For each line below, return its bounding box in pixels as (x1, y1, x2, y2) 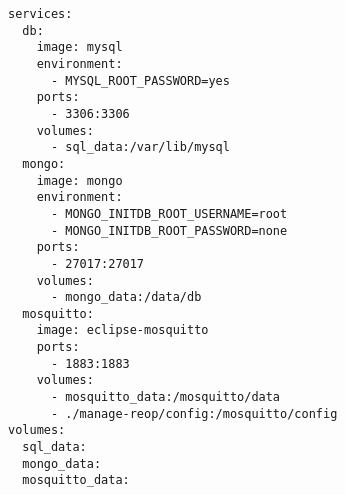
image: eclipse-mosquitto (36, 323, 209, 338)
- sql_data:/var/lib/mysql (50, 140, 230, 155)
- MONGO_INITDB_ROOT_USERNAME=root (50, 206, 288, 221)
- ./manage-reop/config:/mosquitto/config (50, 406, 338, 421)
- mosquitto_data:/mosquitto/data (50, 390, 281, 405)
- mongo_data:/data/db (50, 290, 202, 305)
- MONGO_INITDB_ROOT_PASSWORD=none (50, 223, 288, 238)
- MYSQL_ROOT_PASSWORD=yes (50, 73, 230, 88)
